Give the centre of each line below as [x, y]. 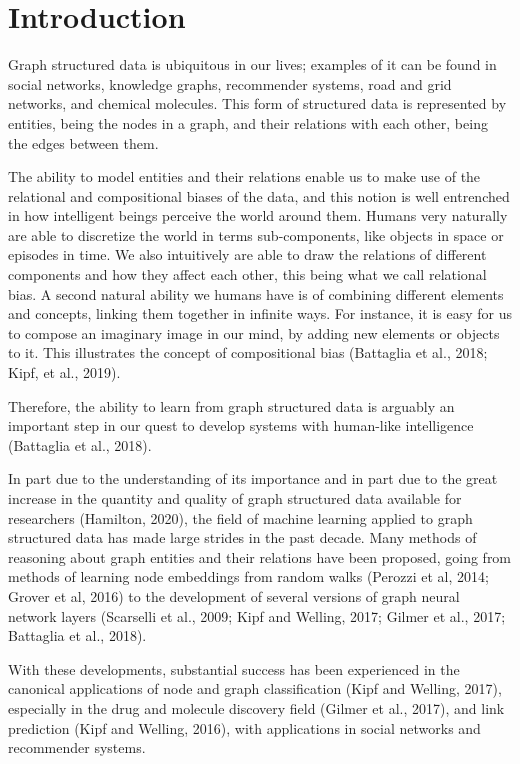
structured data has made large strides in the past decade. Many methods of [242, 537]
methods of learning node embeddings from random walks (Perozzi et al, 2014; [248, 576]
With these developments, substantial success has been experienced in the [234, 668]
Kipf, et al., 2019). [64, 372]
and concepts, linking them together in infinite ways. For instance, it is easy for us [260, 313]
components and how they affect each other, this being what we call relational [247, 274]
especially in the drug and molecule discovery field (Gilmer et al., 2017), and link [256, 707]
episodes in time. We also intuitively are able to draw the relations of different [247, 254]
